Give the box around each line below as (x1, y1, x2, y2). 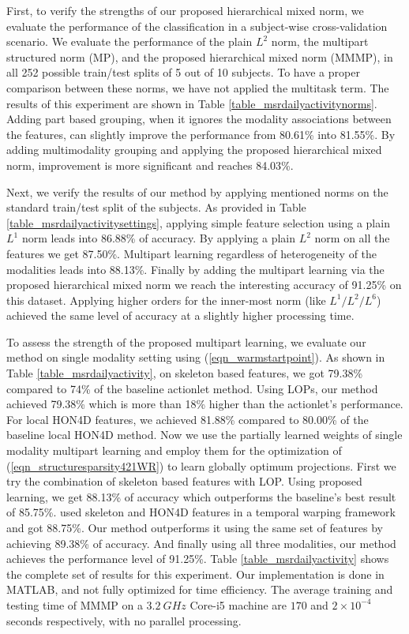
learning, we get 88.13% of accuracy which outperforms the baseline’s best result (6, 488, 396, 505)
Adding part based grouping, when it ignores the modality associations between (6, 111, 392, 127)
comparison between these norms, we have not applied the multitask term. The (6, 79, 389, 96)
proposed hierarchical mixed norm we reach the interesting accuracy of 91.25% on (6, 276, 402, 293)
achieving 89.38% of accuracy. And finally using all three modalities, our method (6, 535, 396, 551)
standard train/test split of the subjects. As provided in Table (6, 199, 306, 216)
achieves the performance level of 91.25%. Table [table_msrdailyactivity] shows (6, 550, 389, 567)
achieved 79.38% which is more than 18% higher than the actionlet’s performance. (6, 396, 403, 412)
